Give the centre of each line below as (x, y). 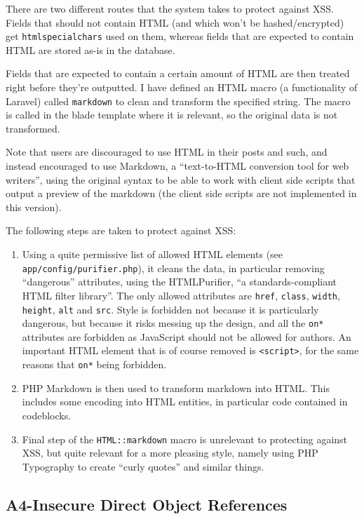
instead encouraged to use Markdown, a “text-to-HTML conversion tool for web (177, 166)
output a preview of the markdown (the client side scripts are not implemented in (181, 193)
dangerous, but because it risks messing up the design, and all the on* (173, 323)
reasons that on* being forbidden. (94, 364)
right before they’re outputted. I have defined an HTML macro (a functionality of (182, 87)
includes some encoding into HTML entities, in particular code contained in (185, 402)
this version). (34, 207)
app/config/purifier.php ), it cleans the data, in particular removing (173, 268)
